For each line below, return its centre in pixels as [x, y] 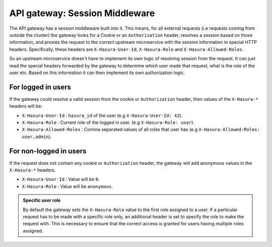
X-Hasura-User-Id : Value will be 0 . [61, 179]
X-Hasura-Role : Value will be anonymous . [67, 186]
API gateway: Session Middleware [82, 13]
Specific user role [42, 200]
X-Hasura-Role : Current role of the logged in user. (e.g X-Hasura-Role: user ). [108, 122]
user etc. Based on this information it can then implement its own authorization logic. [97, 73]
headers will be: [26, 106]
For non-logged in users [48, 151]
